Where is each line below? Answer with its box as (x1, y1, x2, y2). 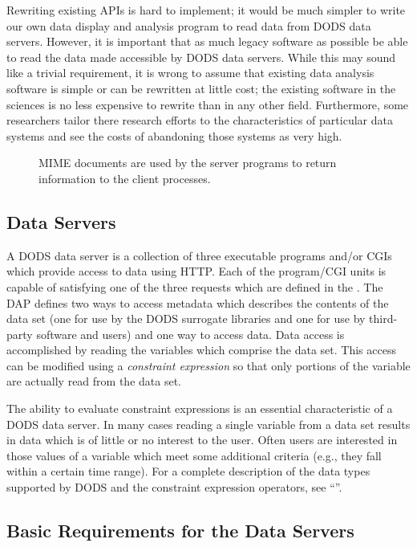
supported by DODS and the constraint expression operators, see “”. (6, 479, 342, 496)
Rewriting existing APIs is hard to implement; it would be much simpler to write (6, 2, 406, 18)
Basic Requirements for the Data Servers (6, 518, 354, 543)
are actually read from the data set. (6, 373, 181, 390)
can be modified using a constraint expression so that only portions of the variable (6, 357, 411, 374)
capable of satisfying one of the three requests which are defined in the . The (6, 278, 383, 295)
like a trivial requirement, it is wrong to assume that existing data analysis (6, 64, 374, 81)
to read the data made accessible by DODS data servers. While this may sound (6, 48, 396, 65)
